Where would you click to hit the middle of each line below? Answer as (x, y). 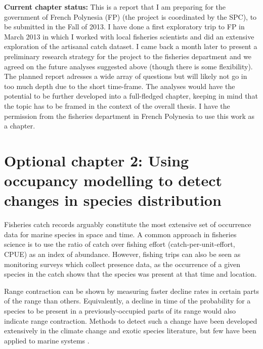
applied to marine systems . (47, 340)
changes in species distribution (113, 200)
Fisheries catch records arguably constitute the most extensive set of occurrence (128, 224)
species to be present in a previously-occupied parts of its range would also (120, 310)
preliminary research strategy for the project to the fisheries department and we (128, 56)
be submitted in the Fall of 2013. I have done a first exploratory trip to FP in (124, 27)
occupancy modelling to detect (113, 180)
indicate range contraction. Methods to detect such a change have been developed (131, 320)
